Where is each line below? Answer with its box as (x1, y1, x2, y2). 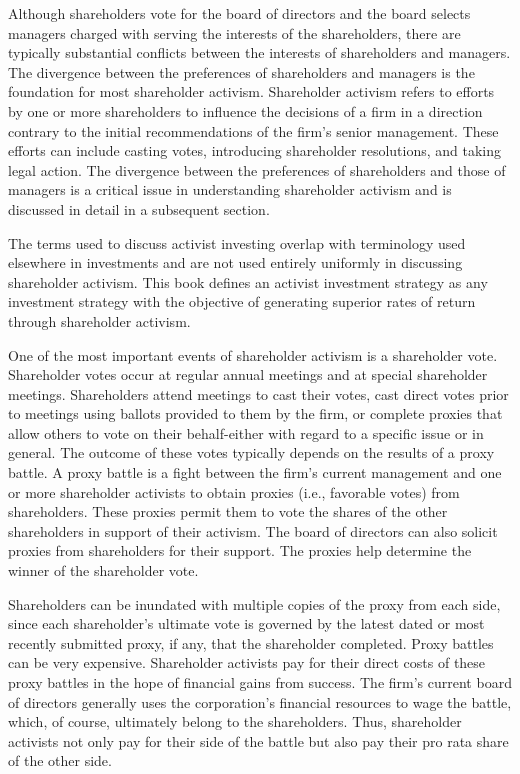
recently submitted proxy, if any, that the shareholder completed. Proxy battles (8, 632, 494, 653)
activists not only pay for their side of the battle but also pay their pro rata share (8, 730, 509, 751)
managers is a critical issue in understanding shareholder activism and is (8, 179, 452, 200)
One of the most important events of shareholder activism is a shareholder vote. (8, 344, 498, 365)
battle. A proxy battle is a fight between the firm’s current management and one (8, 462, 502, 483)
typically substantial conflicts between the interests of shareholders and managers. (8, 42, 511, 63)
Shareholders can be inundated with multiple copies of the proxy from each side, (8, 593, 501, 614)
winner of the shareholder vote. (8, 560, 199, 581)
